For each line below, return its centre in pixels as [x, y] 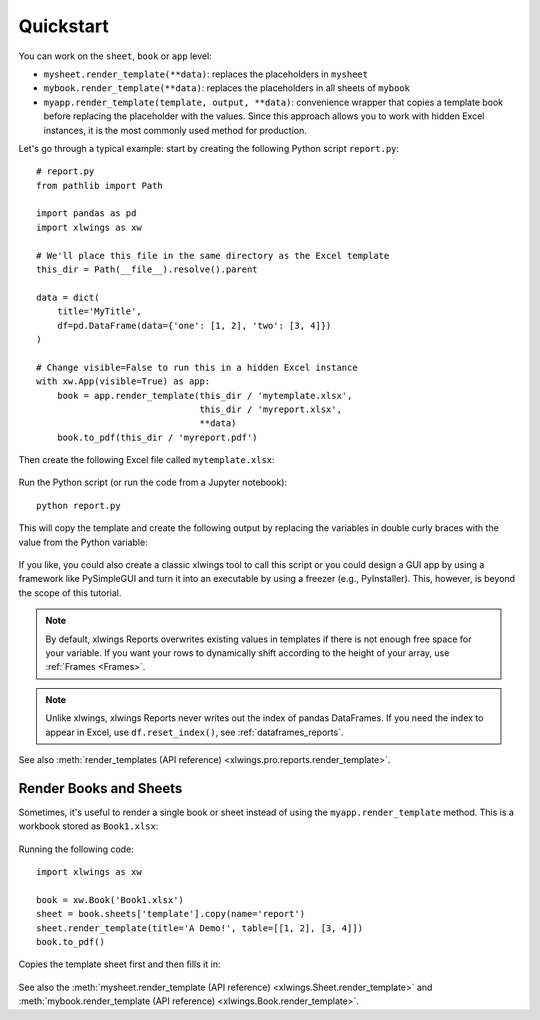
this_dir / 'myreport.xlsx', [270, 409]
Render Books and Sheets [100, 788]
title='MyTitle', [99, 311]
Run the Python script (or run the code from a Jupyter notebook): [153, 482]
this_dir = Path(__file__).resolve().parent [147, 269]
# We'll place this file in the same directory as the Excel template [213, 255]
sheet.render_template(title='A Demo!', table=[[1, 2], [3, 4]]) [200, 928]
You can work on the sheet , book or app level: [115, 56]
